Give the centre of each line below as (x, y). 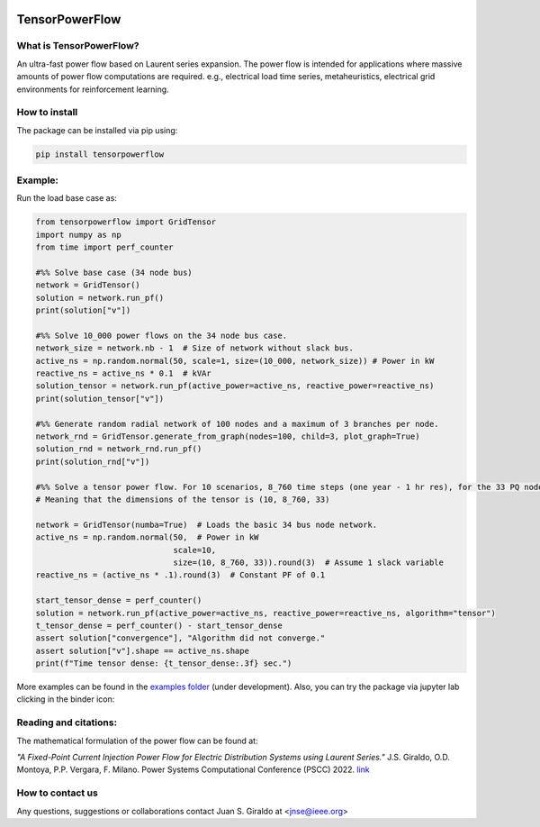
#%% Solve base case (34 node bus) (114, 272)
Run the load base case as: (67, 198)
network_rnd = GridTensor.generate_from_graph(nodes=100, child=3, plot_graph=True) (228, 436)
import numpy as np (78, 235)
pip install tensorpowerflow (100, 154)
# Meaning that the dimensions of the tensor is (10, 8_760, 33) (183, 499)
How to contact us (57, 793)
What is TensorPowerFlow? (78, 46)
